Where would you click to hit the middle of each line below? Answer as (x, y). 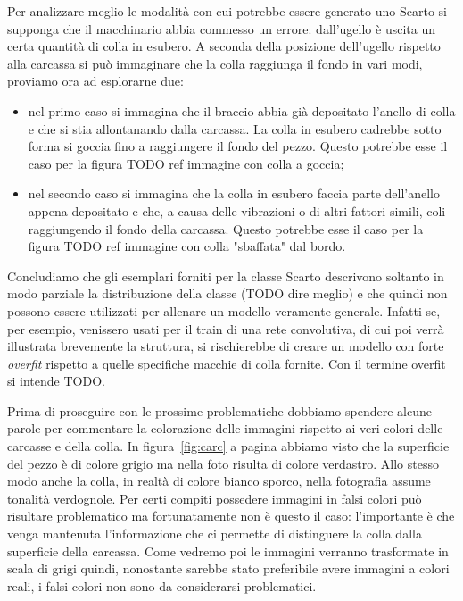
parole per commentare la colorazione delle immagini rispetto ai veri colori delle (225, 428)
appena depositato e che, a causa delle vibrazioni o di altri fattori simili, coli (237, 210)
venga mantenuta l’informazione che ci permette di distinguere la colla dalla (215, 534)
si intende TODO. (56, 381)
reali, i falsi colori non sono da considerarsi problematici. (162, 585)
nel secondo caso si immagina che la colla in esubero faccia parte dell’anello (234, 193)
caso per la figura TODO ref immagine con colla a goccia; (186, 163)
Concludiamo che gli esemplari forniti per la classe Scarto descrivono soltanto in (226, 275)
